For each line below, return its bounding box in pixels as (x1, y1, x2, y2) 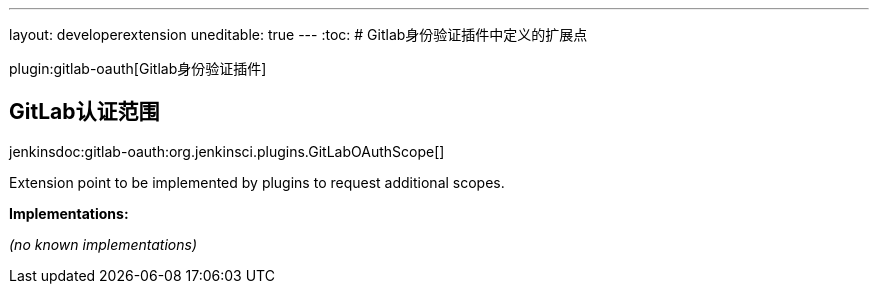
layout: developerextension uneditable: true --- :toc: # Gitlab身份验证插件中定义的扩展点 (9, 26, 588, 43)
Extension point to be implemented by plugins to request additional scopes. (9, 173, 505, 191)
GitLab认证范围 (9, 99, 160, 125)
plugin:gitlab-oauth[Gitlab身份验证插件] (9, 60, 267, 77)
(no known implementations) (9, 235, 198, 253)
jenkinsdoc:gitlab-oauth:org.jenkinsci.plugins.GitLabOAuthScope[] (9, 142, 445, 160)
